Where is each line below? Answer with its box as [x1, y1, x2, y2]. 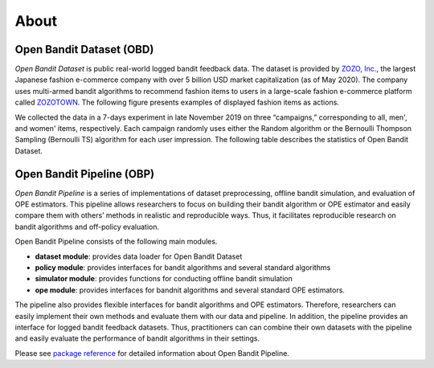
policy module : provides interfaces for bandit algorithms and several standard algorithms [35, 263, 331, 272]
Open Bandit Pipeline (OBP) [14, 167, 155, 181]
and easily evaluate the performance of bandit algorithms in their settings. [14, 333, 260, 343]
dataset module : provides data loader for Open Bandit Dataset [35, 251, 243, 261]
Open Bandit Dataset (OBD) [14, 43, 154, 56]
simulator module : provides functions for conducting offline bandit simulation [35, 274, 293, 284]
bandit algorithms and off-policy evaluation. [14, 222, 160, 231]
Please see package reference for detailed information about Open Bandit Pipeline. [14, 348, 289, 358]
